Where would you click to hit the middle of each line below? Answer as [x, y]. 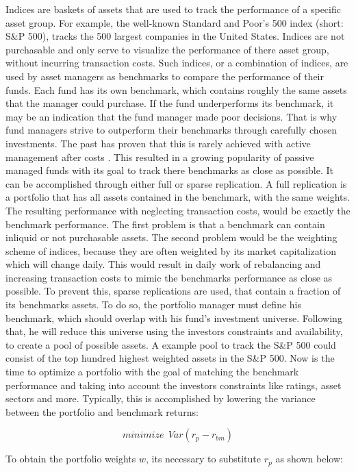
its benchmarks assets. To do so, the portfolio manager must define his [153, 305]
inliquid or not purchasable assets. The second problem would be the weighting [171, 237]
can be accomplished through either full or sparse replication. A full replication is [176, 183]
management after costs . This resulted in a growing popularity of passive [160, 157]
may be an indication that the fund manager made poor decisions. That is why [171, 116]
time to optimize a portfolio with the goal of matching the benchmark [152, 372]
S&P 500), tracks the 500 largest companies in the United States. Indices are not [175, 36]
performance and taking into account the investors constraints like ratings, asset [174, 385]
